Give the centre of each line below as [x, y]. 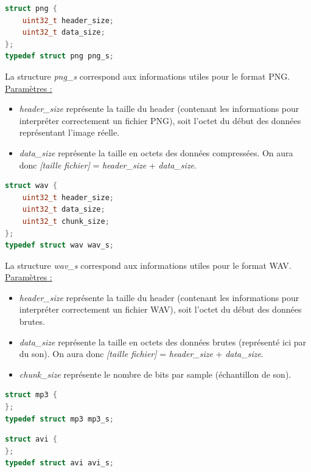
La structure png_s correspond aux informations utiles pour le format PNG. [148, 76]
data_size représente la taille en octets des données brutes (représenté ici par [162, 342]
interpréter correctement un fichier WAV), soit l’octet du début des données [160, 309]
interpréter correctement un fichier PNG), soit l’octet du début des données [160, 120]
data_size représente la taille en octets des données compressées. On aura [156, 152]
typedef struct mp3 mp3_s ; [60, 419]
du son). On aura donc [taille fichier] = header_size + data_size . [141, 354]
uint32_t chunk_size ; [66, 221]
